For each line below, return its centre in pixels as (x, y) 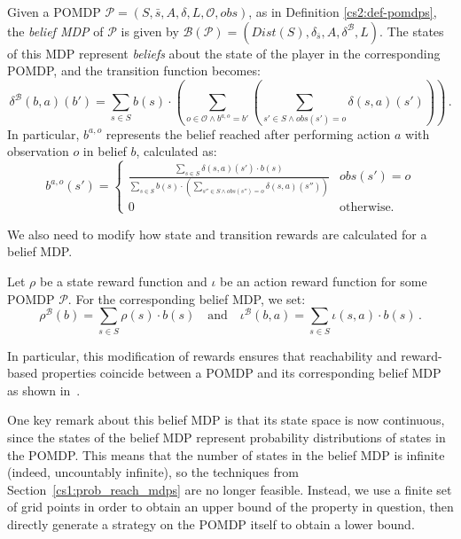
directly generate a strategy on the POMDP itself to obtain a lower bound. (211, 523)
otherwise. (367, 207)
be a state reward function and (123, 281)
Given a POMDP (54, 12)
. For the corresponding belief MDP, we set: (187, 298)
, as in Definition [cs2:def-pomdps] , (343, 12)
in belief (105, 151)
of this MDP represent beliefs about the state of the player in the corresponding (224, 53)
